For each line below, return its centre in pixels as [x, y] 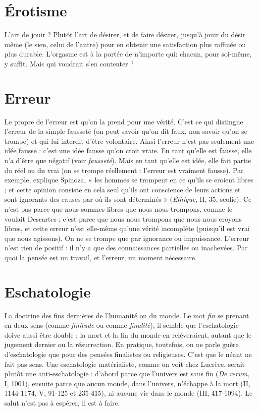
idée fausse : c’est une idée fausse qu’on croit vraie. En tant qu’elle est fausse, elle [128, 150]
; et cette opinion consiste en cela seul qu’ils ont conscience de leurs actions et [123, 189]
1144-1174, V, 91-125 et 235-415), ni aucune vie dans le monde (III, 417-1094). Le [129, 393]
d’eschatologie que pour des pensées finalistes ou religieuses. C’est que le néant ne [128, 354]
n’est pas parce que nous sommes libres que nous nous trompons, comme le [119, 208]
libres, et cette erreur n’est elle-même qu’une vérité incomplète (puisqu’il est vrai [127, 228]
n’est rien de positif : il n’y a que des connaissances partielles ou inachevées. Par [126, 248]
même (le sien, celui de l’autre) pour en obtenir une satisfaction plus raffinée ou [125, 44]
